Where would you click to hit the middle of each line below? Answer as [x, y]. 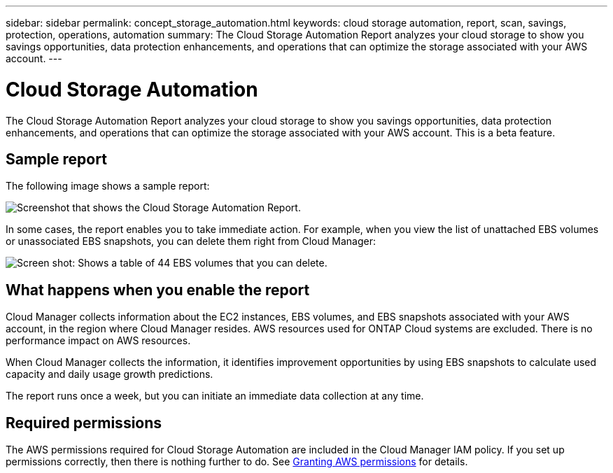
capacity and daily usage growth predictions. [110, 374]
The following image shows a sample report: [108, 186]
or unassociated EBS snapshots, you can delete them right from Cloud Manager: [191, 241]
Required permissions [84, 423]
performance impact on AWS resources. [98, 341]
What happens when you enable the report [158, 290]
